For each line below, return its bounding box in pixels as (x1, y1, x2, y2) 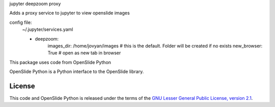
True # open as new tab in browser (47, 50, 121, 56)
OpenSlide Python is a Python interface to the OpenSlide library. (9, 68, 144, 75)
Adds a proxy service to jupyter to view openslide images (9, 10, 130, 16)
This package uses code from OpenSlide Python (9, 59, 112, 65)
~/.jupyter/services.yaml (22, 26, 73, 32)
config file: (9, 19, 32, 25)
